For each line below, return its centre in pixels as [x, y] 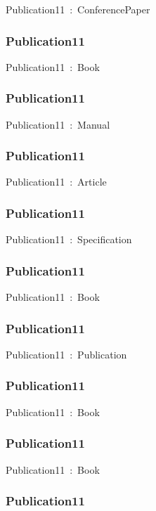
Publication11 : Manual [58, 124]
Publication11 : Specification [69, 239]
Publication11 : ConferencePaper [78, 9]
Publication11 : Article [56, 182]
